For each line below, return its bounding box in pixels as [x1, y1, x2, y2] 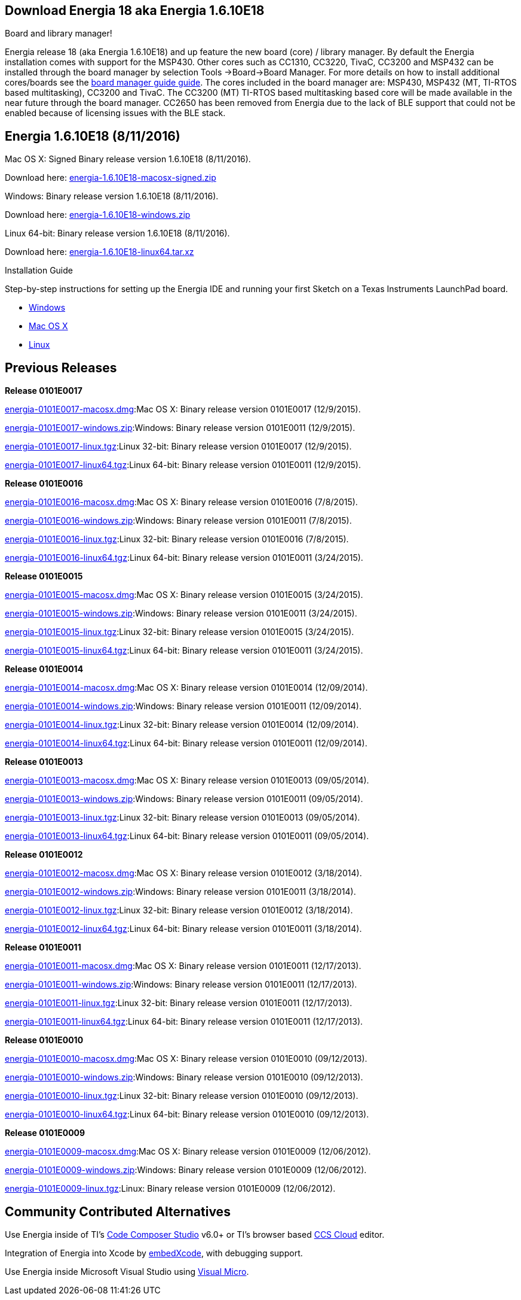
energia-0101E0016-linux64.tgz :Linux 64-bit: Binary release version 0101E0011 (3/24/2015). [5, 552, 363, 563]
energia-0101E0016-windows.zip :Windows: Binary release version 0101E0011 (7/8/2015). [5, 515, 352, 526]
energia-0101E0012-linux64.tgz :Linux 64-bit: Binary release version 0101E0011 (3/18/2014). [5, 924, 362, 934]
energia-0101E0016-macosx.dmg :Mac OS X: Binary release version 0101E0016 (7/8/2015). [5, 497, 358, 508]
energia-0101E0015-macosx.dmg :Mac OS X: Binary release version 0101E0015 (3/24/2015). [5, 590, 363, 600]
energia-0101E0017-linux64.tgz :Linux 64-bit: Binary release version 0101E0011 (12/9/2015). [5, 460, 361, 470]
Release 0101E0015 [5, 571, 83, 582]
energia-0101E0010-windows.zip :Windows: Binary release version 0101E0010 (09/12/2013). [5, 1072, 363, 1083]
